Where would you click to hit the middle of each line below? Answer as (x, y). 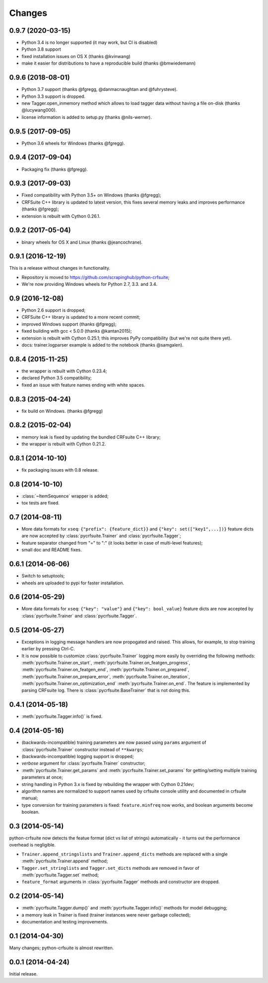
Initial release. (23, 974)
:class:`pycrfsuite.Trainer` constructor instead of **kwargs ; (83, 749)
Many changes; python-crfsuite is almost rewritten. (62, 948)
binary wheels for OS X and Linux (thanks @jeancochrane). (82, 242)
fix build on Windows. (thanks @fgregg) (62, 411)
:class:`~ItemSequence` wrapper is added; (65, 496)
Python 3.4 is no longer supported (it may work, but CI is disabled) (90, 43)
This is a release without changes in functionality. (60, 268)
